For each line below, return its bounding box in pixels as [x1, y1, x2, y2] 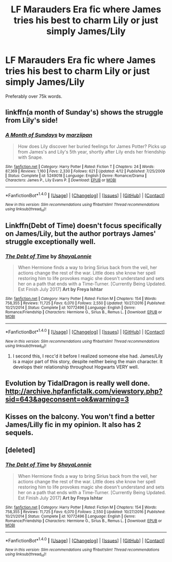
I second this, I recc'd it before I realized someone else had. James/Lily [12, 353, 163, 359]
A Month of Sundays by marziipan [5, 132, 93, 139]
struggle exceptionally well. [5, 237, 96, 246]
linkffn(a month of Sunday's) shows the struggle [5, 108, 164, 117]
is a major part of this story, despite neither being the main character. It [12, 359, 163, 365]
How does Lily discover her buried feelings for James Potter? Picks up [17, 143, 166, 149]
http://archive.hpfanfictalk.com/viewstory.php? [5, 387, 163, 396]
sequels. [5, 428, 34, 437]
